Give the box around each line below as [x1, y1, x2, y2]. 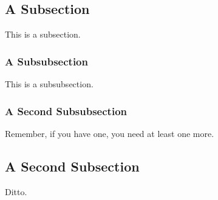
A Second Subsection [5, 156, 140, 175]
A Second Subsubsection [5, 103, 127, 118]
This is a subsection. [5, 28, 81, 41]
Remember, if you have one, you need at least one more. [5, 127, 214, 139]
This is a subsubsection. [5, 78, 94, 90]
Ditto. [5, 185, 27, 198]
